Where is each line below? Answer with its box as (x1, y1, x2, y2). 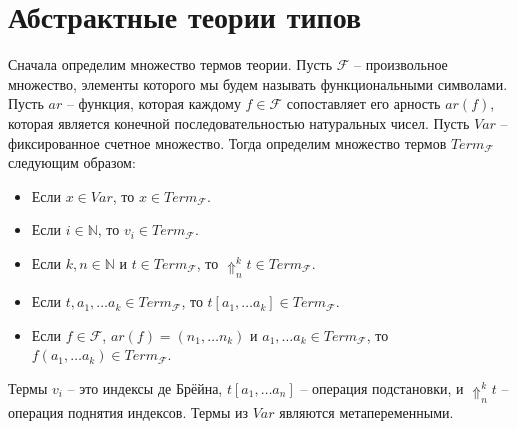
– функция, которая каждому (66, 93, 241, 114)
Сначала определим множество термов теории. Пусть (8, 54, 333, 75)
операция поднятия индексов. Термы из (8, 402, 248, 423)
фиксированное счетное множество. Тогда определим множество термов (8, 132, 447, 153)
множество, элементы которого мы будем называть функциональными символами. (8, 73, 508, 94)
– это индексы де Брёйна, (67, 377, 223, 398)
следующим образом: (8, 152, 136, 173)
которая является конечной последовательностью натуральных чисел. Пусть (8, 112, 470, 133)
